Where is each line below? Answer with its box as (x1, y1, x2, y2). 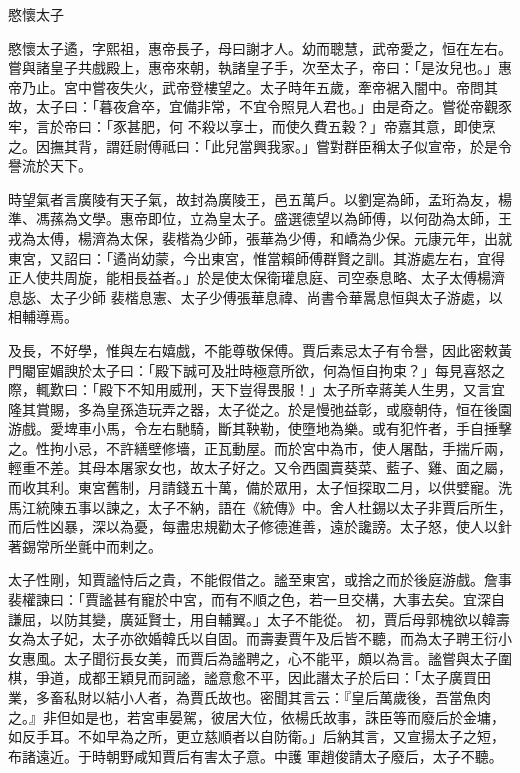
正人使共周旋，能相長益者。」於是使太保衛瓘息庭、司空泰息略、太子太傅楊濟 (8, 267, 505, 288)
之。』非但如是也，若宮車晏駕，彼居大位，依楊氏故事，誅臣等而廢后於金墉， (8, 706, 505, 727)
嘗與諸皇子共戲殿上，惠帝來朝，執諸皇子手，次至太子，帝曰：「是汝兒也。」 (8, 57, 498, 78)
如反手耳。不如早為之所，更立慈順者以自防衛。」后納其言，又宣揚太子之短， (8, 726, 505, 747)
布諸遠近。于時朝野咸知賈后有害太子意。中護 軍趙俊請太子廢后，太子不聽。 (8, 745, 503, 766)
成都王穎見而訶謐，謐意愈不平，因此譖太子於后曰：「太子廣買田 (77, 667, 491, 688)
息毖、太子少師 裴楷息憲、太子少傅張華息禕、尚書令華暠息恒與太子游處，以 (8, 286, 503, 307)
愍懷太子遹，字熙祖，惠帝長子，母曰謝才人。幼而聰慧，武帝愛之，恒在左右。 (8, 37, 512, 58)
